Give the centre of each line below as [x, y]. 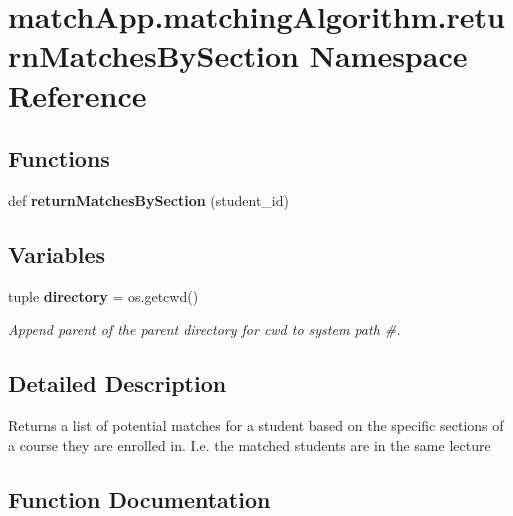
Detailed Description [117, 383]
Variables [57, 253]
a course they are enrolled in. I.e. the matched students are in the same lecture [249, 444]
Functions [59, 158]
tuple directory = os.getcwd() [103, 295]
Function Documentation [139, 498]
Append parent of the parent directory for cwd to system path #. [204, 329]
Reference [77, 94]
